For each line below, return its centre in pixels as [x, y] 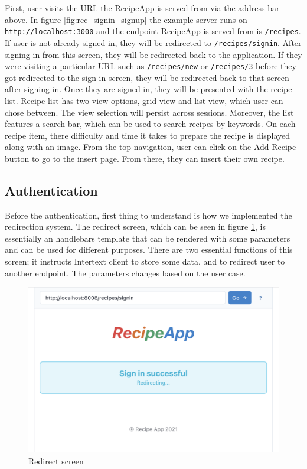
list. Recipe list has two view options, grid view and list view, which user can [144, 100]
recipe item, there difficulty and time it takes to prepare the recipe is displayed [147, 135]
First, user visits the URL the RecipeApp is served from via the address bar [142, 8]
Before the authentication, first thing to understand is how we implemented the [148, 215]
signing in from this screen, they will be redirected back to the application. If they [153, 54]
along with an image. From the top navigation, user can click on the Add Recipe [151, 147]
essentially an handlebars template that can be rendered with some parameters [148, 238]
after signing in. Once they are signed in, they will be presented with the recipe [148, 89]
